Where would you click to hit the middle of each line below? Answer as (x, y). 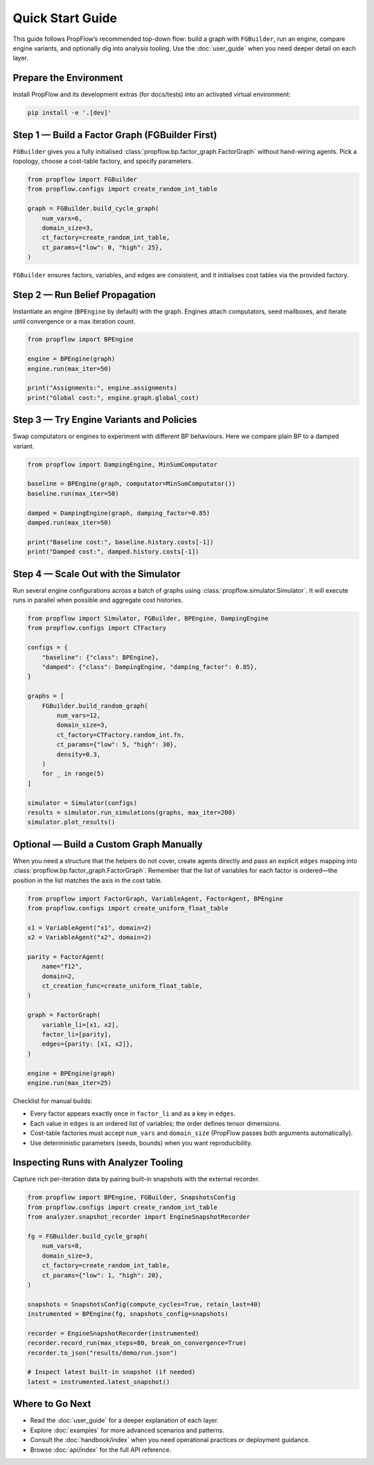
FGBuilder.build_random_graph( (95, 706)
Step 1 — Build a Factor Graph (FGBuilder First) (115, 135)
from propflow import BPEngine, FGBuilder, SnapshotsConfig (132, 1197)
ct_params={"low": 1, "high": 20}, (102, 1275)
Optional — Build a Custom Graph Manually (108, 844)
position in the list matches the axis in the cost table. (88, 880)
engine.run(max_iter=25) (70, 1083)
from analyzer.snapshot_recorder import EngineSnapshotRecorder (139, 1217)
